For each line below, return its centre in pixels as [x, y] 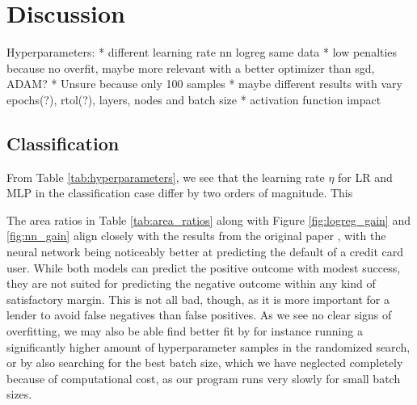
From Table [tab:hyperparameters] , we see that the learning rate [166, 177]
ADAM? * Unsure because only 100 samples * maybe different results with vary [204, 84]
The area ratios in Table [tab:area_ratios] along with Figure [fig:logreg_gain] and [208, 219]
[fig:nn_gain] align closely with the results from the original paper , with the [196, 236]
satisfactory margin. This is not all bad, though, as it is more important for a [198, 299]
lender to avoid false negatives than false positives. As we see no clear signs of [199, 315]
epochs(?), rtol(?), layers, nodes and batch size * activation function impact [194, 99]
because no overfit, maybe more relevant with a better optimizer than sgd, [191, 67]
